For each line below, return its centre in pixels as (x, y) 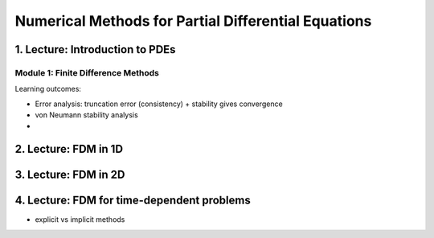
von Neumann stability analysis (86, 115)
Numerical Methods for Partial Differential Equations (193, 21)
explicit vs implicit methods (80, 220)
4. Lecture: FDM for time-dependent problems (133, 201)
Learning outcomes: (48, 89)
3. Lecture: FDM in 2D (70, 175)
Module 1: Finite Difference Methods (87, 72)
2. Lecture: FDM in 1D (69, 149)
